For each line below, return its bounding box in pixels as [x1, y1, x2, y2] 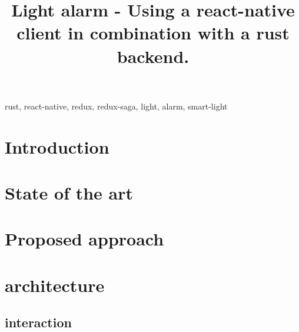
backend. [117, 44, 190, 68]
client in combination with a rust [16, 21, 290, 45]
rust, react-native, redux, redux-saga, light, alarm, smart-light [5, 99, 228, 112]
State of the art [5, 180, 134, 204]
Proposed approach [5, 227, 164, 251]
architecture [5, 273, 105, 297]
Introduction [5, 134, 109, 158]
